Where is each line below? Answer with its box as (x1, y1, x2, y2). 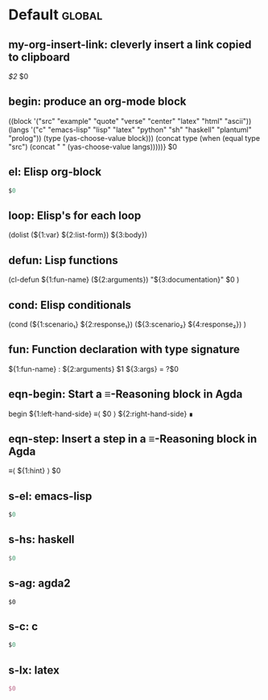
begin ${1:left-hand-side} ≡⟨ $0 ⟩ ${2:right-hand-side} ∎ (8, 409, 194, 418)
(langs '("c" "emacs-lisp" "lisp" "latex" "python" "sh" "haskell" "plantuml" (8, 125, 252, 134)
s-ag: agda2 (8, 577, 71, 591)
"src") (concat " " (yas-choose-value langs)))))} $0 (8, 142, 178, 151)
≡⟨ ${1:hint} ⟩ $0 (8, 466, 61, 476)
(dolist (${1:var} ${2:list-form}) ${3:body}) (8, 230, 147, 240)
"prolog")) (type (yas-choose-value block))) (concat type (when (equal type (8, 133, 260, 142)
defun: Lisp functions (8, 253, 118, 267)
